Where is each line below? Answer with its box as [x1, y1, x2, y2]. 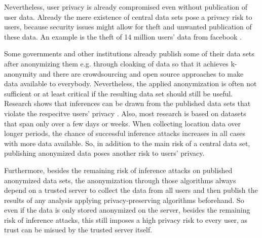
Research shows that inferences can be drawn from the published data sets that [4, 98, 251, 109]
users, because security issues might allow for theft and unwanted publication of [4, 21, 252, 32]
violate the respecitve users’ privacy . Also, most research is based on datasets [4, 108, 246, 118]
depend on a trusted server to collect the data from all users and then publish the [4, 185, 258, 195]
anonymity [4, 68, 37, 79]
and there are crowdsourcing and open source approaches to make [39, 68, 244, 79]
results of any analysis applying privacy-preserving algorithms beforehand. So [4, 194, 244, 205]
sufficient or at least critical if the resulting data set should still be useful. [4, 88, 233, 98]
